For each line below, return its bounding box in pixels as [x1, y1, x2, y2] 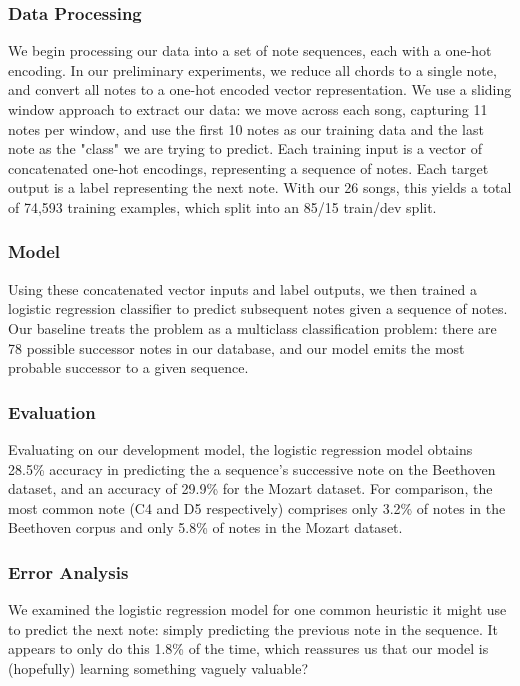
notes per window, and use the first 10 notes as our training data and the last [8, 118, 484, 139]
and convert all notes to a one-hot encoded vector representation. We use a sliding [8, 79, 512, 100]
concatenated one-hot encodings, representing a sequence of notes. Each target [8, 157, 489, 178]
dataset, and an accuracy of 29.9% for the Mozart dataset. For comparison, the [8, 478, 493, 499]
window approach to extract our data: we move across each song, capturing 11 [8, 99, 488, 119]
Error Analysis [8, 559, 129, 584]
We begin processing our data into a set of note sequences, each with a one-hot [8, 40, 492, 61]
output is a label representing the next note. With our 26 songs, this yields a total [8, 177, 512, 198]
